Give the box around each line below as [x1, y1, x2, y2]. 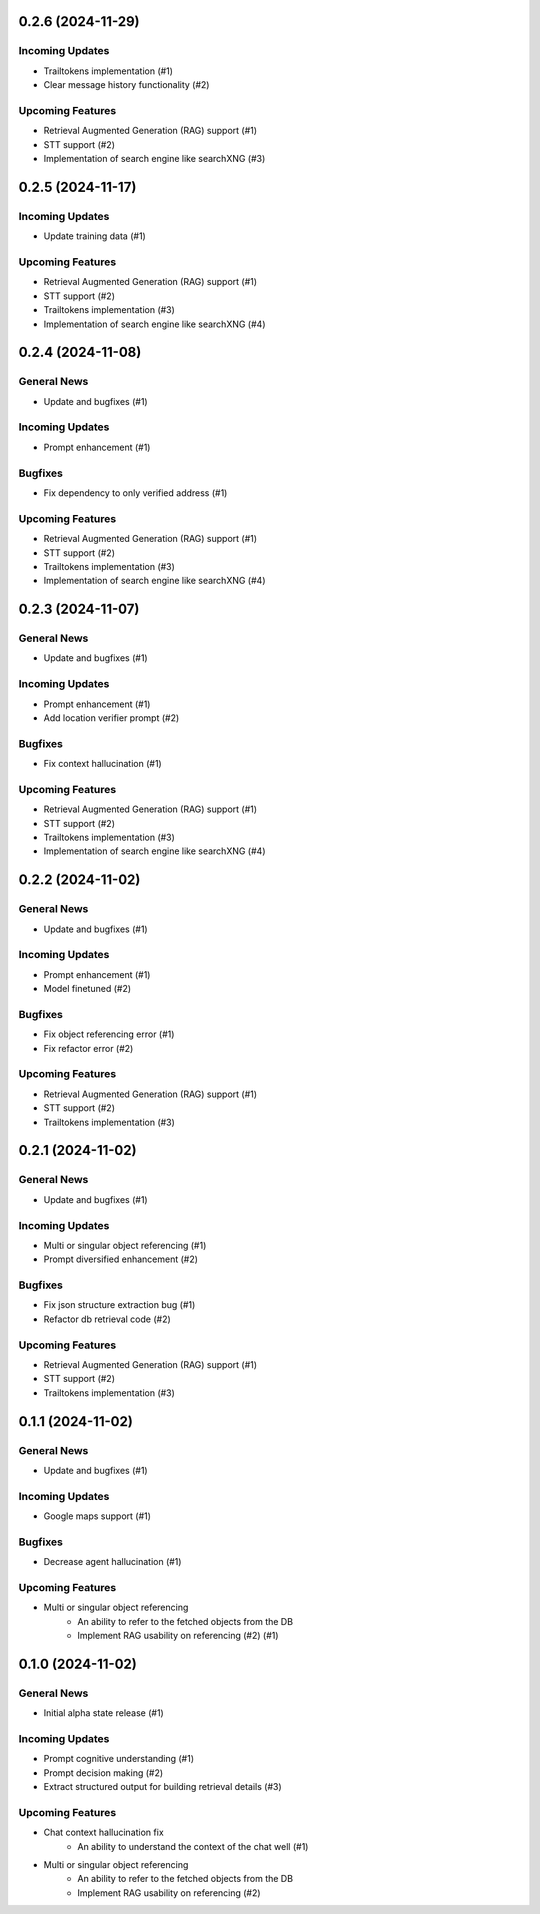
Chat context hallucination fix [43, 1826, 164, 1839]
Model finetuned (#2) [43, 983, 132, 995]
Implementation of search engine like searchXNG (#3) [43, 153, 266, 165]
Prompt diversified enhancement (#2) [43, 1253, 199, 1265]
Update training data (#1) [43, 230, 147, 242]
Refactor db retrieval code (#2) [43, 1313, 172, 1325]
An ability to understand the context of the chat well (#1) [77, 1840, 309, 1852]
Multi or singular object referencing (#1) [43, 1239, 207, 1251]
